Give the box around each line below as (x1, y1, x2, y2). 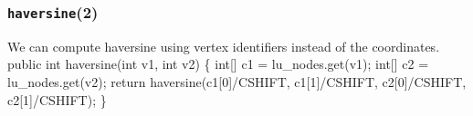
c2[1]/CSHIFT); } (7, 90, 107, 109)
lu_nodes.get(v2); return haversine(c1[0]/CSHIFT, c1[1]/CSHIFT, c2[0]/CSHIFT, (7, 72, 467, 91)
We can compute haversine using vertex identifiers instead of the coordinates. (7, 36, 440, 55)
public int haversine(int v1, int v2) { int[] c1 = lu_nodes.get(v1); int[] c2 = (7, 54, 429, 73)
